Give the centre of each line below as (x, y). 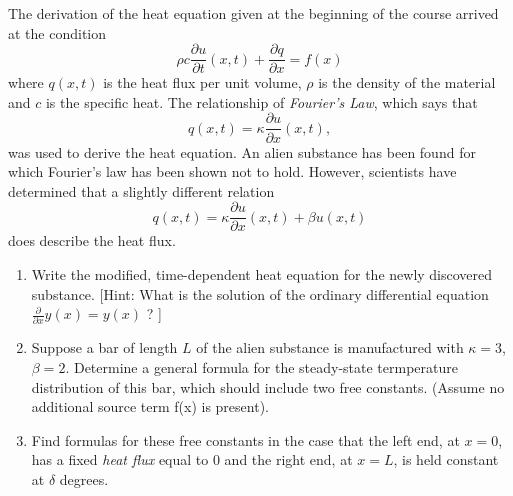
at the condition (57, 32)
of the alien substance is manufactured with (330, 347)
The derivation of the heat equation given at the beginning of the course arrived (253, 13)
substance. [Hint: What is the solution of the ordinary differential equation (260, 293)
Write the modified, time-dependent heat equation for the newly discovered (262, 273)
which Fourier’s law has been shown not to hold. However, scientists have (232, 171)
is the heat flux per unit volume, (202, 82)
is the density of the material (407, 82)
